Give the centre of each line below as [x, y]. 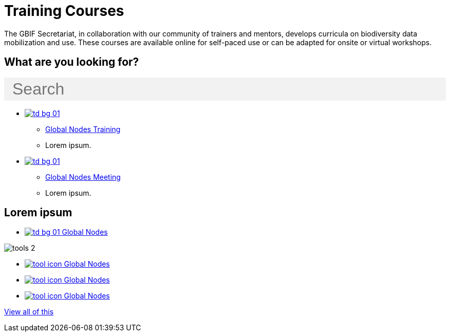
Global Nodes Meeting [83, 177]
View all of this [29, 312]
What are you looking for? [72, 62]
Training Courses [64, 11]
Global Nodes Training [83, 129]
